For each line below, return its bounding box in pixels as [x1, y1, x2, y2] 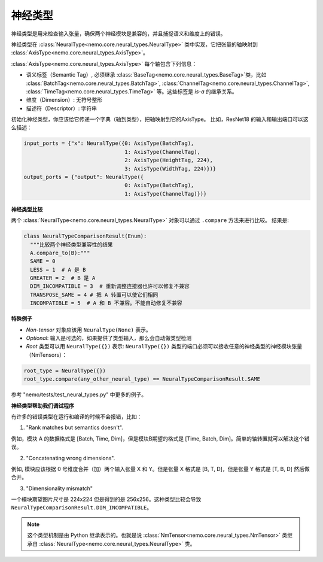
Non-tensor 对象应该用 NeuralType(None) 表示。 [26, 326, 152, 333]
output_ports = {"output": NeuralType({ [23, 174, 144, 180]
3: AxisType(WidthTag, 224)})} [124, 165, 217, 172]
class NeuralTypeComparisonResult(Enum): [23, 233, 147, 239]
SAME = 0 [30, 258, 56, 265]
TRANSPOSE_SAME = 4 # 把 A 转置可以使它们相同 [30, 291, 159, 298]
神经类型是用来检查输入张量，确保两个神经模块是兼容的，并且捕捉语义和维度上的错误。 [11, 30, 226, 37]
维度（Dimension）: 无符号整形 [26, 96, 103, 104]
